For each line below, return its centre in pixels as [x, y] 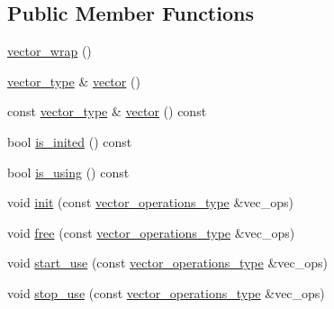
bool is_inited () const [70, 141]
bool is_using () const [68, 172]
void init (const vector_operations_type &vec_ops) [151, 202]
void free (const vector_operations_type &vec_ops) [151, 232]
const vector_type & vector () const [107, 111]
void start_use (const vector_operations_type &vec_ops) [167, 263]
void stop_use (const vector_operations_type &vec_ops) [166, 292]
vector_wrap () [50, 51]
